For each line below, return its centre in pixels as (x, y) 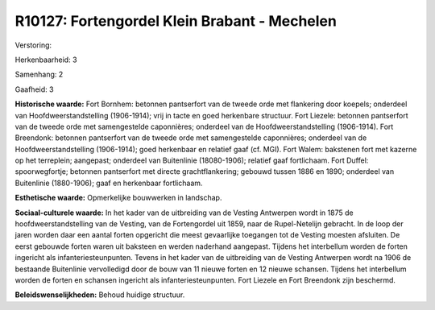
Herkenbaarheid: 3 (46, 60)
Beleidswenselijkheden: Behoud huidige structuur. (100, 295)
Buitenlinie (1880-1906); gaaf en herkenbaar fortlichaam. (109, 183)
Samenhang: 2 (39, 74)
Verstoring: (33, 45)
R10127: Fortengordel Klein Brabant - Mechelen (176, 21)
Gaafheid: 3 (34, 89)
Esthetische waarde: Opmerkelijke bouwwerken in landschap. (118, 198)
